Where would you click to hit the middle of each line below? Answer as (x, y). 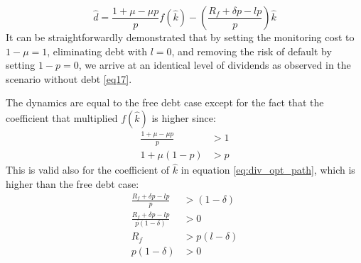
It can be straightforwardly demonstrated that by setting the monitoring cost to (180, 37)
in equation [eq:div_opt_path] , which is (268, 170)
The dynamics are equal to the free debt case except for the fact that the (165, 102)
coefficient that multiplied (62, 117)
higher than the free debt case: (72, 183)
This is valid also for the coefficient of (88, 170)
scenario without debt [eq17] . (69, 78)
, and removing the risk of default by (252, 51)
